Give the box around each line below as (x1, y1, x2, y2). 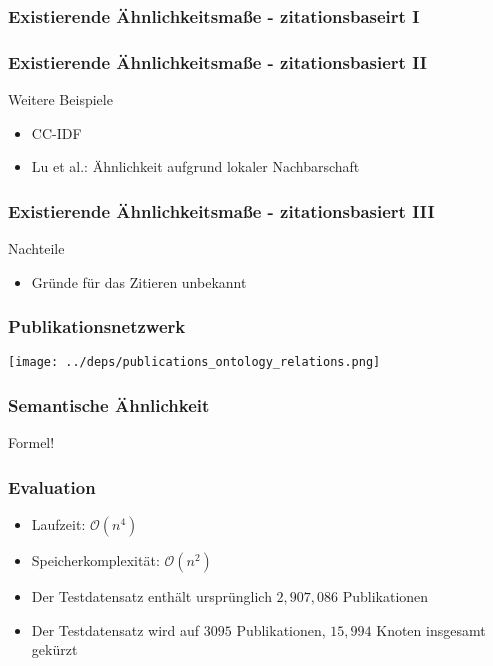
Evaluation (8, 474, 96, 499)
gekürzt (31, 639, 78, 660)
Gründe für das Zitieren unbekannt (31, 271, 247, 292)
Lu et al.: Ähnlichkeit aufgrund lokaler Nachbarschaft (31, 156, 360, 177)
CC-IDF (31, 122, 82, 143)
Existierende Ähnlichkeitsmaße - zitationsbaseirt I (8, 3, 420, 28)
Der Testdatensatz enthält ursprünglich (31, 586, 272, 607)
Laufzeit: (31, 514, 86, 535)
